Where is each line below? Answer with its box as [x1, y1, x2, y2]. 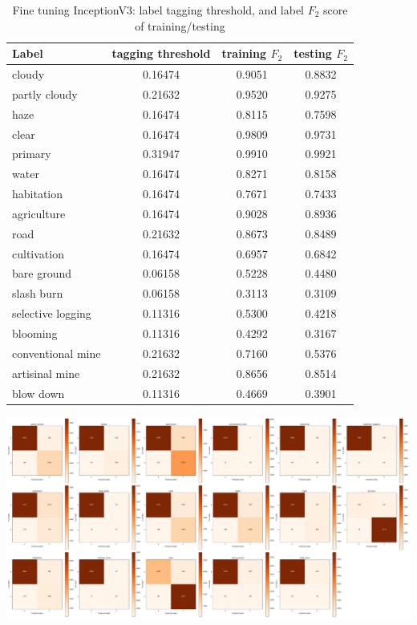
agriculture [12, 205, 66, 221]
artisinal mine [12, 364, 80, 381]
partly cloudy [12, 85, 78, 102]
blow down [12, 384, 65, 401]
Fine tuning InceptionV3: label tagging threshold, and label [12, 2, 305, 18]
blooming [12, 325, 58, 341]
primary [12, 145, 51, 162]
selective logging [12, 305, 91, 322]
